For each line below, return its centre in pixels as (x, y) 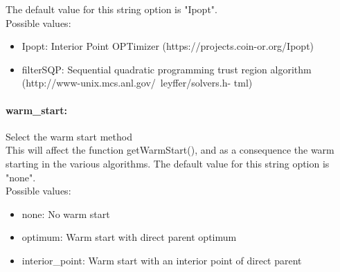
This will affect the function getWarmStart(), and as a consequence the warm (170, 150)
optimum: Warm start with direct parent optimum (129, 237)
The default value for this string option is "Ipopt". (111, 9)
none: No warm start (66, 214)
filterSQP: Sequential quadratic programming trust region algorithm (167, 69)
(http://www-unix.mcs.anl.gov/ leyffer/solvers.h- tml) (137, 83)
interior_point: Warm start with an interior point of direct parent (162, 260)
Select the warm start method (69, 136)
